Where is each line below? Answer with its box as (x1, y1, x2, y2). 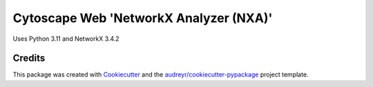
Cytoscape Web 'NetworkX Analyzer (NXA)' (12, 10, 273, 26)
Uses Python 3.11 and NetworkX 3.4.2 (12, 35, 120, 43)
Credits (12, 52, 46, 64)
